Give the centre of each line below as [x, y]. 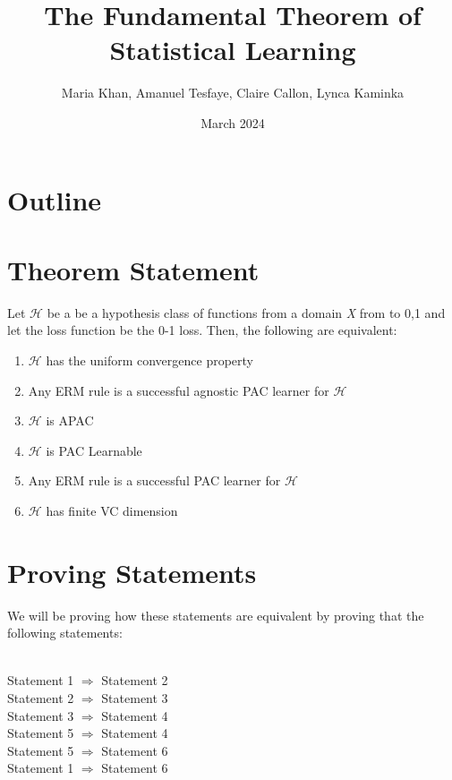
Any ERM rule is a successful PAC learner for [154, 480]
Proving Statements [132, 572]
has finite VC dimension [112, 510]
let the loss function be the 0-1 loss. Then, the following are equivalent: [202, 330]
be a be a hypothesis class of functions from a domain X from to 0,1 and [246, 312]
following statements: [65, 633]
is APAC [70, 420]
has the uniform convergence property [150, 360]
